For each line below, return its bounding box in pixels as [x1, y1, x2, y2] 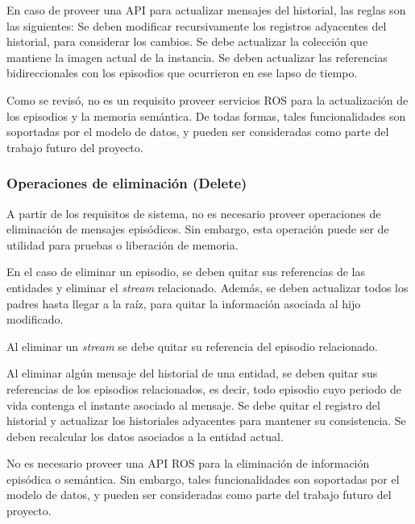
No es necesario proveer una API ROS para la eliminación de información [6, 455, 370, 472]
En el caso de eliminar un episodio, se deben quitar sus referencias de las [6, 263, 365, 280]
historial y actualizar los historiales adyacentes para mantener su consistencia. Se [6, 412, 406, 429]
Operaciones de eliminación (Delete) [6, 173, 247, 193]
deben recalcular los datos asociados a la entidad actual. [6, 427, 284, 444]
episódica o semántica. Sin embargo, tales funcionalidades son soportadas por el [6, 470, 400, 487]
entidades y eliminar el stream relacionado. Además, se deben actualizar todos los [6, 279, 409, 295]
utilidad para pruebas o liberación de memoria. [6, 236, 239, 253]
